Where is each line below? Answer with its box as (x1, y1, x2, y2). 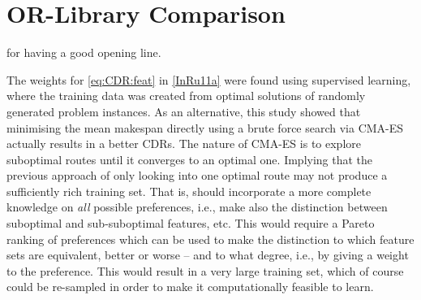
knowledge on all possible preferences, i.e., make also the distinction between (6, 198, 388, 215)
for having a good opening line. (6, 44, 161, 61)
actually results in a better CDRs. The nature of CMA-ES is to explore (6, 135, 361, 152)
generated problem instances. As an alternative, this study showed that (6, 102, 361, 120)
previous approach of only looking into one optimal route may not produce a (6, 167, 388, 184)
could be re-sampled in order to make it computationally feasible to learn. (6, 278, 374, 295)
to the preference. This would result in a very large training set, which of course (6, 262, 404, 279)
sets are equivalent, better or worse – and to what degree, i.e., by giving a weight (6, 246, 409, 263)
